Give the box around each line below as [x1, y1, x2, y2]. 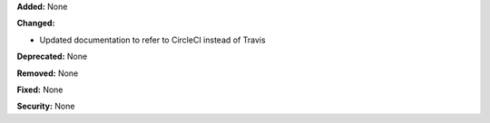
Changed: [16, 18, 55, 29]
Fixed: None [16, 84, 64, 95]
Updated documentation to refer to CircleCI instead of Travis [39, 34, 267, 45]
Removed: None [16, 68, 79, 79]
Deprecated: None [16, 51, 88, 62]
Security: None [16, 100, 75, 112]
